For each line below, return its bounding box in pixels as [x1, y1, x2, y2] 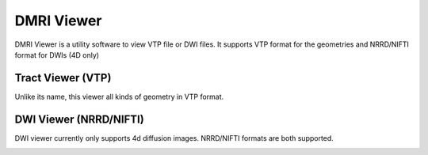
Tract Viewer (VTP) [14, 71, 112, 85]
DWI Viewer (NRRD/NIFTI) [14, 112, 144, 126]
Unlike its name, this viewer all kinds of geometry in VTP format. [14, 92, 224, 101]
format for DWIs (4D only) [14, 50, 99, 59]
